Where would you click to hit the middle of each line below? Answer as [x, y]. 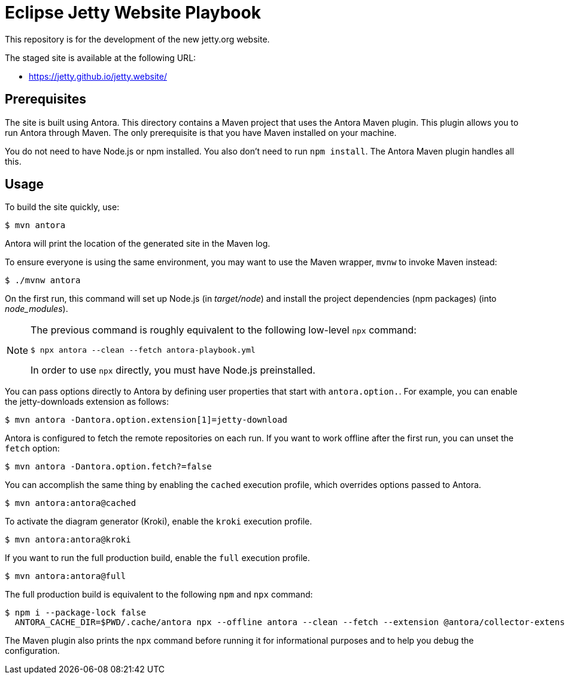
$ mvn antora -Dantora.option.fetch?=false [108, 467]
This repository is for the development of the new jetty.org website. [137, 39]
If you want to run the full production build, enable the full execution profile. [157, 558]
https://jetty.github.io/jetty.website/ [98, 76]
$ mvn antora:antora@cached [71, 503]
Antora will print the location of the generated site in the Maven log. [138, 244]
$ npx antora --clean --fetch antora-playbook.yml [143, 350]
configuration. [32, 651]
